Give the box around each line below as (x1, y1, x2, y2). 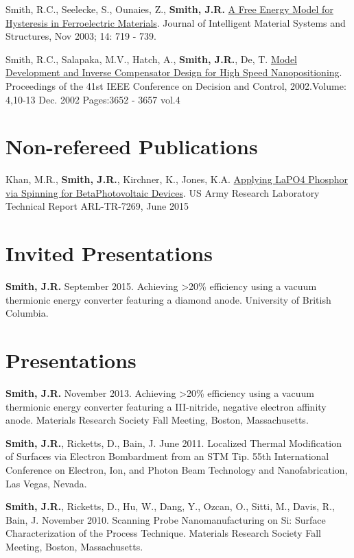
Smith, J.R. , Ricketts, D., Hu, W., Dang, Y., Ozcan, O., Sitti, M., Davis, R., (5, 499, 335, 513)
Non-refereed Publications (5, 132, 258, 160)
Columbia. (5, 306, 49, 320)
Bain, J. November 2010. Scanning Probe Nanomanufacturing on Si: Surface (5, 512, 326, 526)
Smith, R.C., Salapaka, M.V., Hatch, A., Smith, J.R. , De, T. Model (5, 51, 298, 66)
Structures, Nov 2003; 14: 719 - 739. (5, 29, 156, 43)
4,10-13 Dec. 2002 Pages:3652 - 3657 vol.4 (5, 92, 180, 106)
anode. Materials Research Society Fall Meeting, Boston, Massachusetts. (5, 413, 309, 427)
